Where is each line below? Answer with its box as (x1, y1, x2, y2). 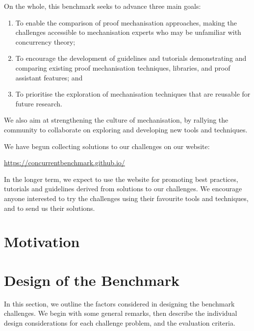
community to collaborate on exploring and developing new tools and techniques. (4, 124, 248, 134)
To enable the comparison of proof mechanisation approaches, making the (15, 17, 237, 27)
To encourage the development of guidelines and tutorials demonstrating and (15, 53, 247, 63)
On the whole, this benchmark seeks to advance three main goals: (4, 1, 201, 11)
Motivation (4, 231, 80, 252)
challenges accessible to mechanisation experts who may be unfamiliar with (15, 27, 241, 37)
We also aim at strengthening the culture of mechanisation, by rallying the (4, 115, 229, 125)
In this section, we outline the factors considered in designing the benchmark (4, 298, 235, 308)
